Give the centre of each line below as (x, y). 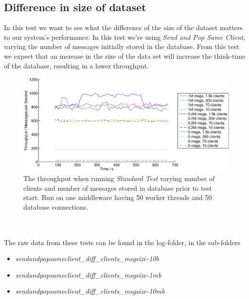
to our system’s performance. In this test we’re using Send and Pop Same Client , (124, 37)
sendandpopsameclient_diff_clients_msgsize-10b (87, 258)
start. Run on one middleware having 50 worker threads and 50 (118, 197)
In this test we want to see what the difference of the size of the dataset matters (123, 27)
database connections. (56, 207)
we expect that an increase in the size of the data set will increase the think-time (125, 56)
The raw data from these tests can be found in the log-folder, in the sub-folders (122, 242)
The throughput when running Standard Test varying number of (119, 178)
